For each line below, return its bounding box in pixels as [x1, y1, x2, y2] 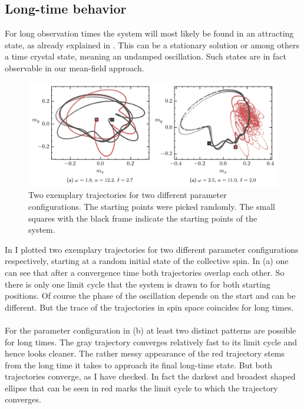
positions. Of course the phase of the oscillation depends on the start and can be [5, 289, 296, 302]
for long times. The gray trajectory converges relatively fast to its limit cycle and [5, 335, 297, 348]
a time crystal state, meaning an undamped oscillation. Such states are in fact [5, 50, 287, 62]
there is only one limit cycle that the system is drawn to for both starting [5, 278, 270, 290]
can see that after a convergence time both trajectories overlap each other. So [5, 266, 285, 278]
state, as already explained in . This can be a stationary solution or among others [5, 38, 299, 51]
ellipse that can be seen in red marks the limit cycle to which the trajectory [5, 381, 278, 394]
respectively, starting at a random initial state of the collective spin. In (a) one [5, 255, 289, 267]
